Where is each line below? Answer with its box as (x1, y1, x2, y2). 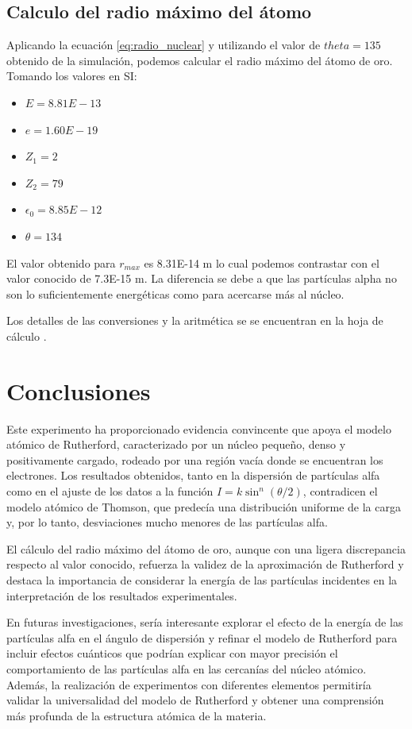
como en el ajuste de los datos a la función (6, 483, 214, 499)
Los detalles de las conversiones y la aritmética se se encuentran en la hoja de (6, 312, 383, 329)
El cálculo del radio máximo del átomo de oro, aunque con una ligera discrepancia (6, 540, 406, 557)
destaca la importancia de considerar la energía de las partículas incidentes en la (6, 571, 398, 588)
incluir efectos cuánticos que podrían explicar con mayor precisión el (6, 645, 338, 661)
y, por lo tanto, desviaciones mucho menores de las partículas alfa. (6, 514, 328, 530)
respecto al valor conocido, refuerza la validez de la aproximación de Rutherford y (6, 556, 404, 573)
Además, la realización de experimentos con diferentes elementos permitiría (6, 676, 372, 692)
